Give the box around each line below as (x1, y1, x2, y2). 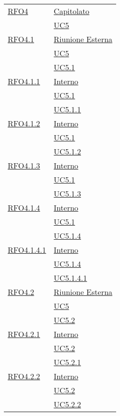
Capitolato (53, 5, 90, 16)
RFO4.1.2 (8, 118, 40, 129)
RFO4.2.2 (8, 370, 40, 382)
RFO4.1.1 (8, 76, 40, 87)
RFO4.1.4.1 (8, 244, 46, 255)
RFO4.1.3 (8, 160, 40, 171)
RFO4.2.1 (8, 328, 40, 339)
